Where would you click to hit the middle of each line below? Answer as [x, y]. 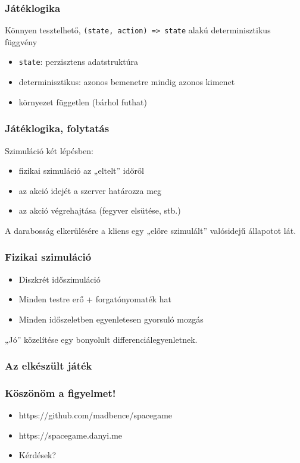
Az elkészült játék [49, 366]
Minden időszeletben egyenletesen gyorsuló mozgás [111, 319]
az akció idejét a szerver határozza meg [90, 190]
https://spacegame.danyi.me [71, 435]
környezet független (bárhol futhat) [83, 101]
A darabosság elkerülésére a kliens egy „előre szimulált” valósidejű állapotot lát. [151, 230]
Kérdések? [37, 455]
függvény [21, 41]
